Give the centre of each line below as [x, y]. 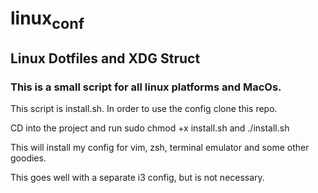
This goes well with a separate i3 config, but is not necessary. [137, 178]
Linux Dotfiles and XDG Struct [105, 58]
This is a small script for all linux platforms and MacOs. [146, 87]
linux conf [47, 20]
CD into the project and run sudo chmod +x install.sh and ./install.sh [150, 128]
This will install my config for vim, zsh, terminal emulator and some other [160, 148]
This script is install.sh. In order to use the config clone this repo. [144, 109]
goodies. [28, 158]
